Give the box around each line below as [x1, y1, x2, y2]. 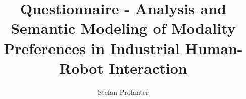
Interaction [109, 57, 187, 78]
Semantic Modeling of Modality [11, 18, 236, 38]
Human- [185, 37, 243, 58]
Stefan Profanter [97, 86, 149, 97]
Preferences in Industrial [4, 37, 180, 58]
